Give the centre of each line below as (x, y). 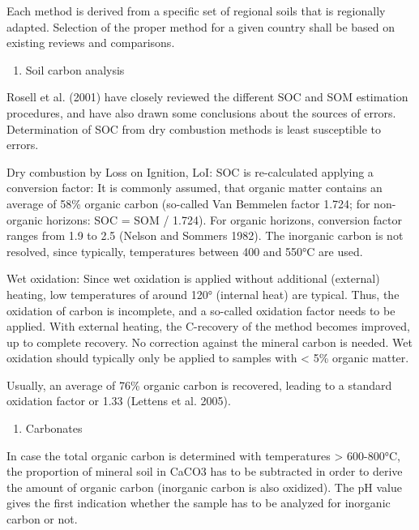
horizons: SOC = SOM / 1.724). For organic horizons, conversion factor (224, 219)
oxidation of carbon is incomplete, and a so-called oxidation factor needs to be (201, 310)
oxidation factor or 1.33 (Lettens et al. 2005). (119, 401)
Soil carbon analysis (75, 69)
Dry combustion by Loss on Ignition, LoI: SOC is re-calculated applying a (190, 171)
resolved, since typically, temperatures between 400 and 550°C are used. (185, 251)
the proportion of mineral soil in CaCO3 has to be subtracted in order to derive (205, 471)
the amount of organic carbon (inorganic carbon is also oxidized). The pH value (204, 487)
